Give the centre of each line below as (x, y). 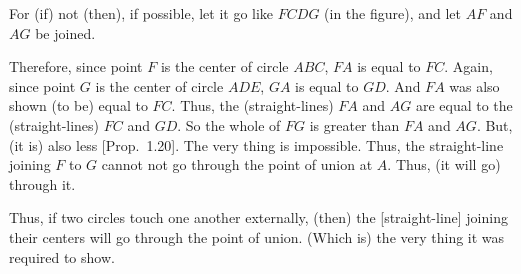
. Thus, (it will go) (444, 164)
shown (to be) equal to (78, 105)
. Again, (468, 66)
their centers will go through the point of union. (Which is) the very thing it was (257, 236)
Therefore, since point (76, 66)
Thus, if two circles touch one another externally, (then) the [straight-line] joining (258, 217)
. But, (494, 124)
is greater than (354, 124)
